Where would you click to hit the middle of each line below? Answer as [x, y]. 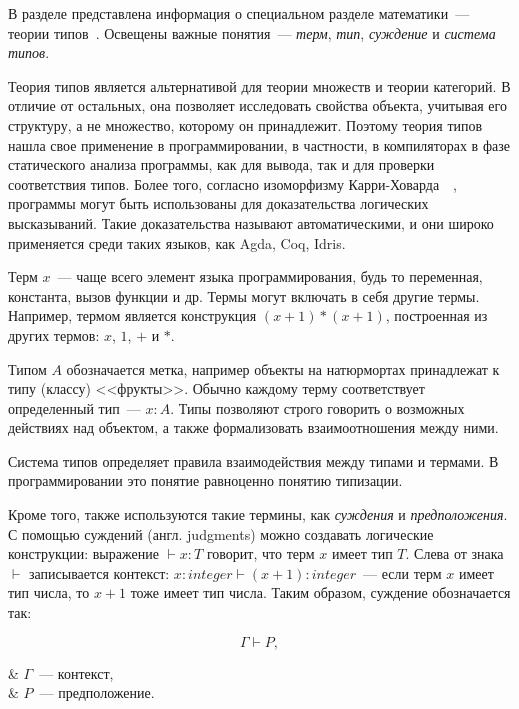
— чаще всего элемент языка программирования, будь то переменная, [270, 276]
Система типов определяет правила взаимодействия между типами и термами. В [253, 460]
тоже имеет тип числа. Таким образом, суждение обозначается [320, 592]
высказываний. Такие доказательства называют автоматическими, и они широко [251, 222]
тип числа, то [49, 592]
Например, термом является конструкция [132, 315]
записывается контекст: [99, 572]
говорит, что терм [260, 553]
